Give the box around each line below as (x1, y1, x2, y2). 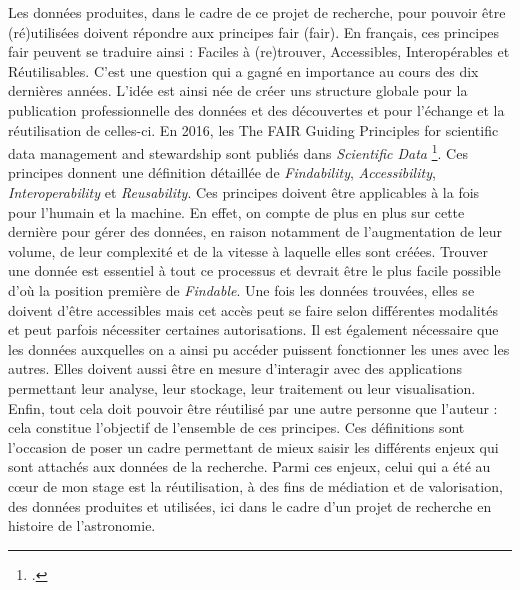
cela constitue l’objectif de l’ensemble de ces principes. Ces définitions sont (8, 417, 465, 438)
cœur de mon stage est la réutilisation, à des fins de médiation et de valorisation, (8, 475, 503, 496)
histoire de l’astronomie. (8, 515, 156, 536)
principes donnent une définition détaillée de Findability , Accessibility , (8, 162, 436, 183)
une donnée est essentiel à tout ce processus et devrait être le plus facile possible (8, 260, 501, 281)
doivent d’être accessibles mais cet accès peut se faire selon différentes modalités (8, 299, 498, 320)
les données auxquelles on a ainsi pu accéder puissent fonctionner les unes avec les (8, 338, 510, 359)
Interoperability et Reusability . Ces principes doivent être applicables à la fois (8, 182, 480, 202)
